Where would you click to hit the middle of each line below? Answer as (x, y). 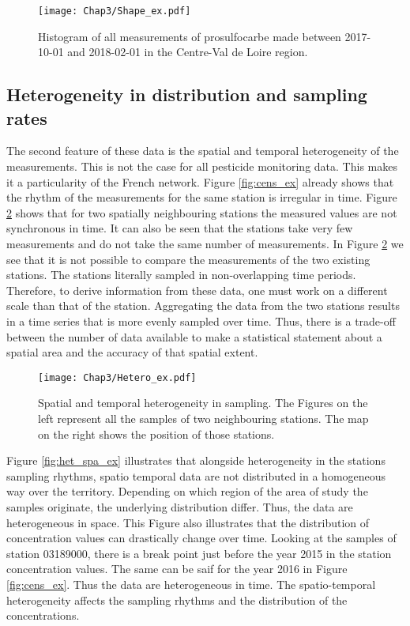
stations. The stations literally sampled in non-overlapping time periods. (181, 275)
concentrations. (43, 615)
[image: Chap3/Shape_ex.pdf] (115, 11)
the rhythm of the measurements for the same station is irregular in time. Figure (202, 197)
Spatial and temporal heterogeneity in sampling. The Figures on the (203, 403)
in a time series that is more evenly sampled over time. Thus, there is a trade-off (201, 321)
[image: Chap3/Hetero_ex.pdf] (117, 377)
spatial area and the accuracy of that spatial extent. (132, 352)
